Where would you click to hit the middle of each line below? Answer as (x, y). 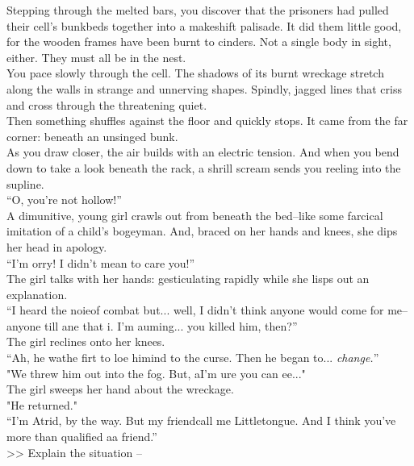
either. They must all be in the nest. (96, 57)
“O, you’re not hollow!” (64, 200)
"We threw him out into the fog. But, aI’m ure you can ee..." (156, 373)
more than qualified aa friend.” (82, 437)
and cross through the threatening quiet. (107, 104)
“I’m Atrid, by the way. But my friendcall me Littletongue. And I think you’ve (201, 420)
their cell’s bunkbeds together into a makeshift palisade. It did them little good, (204, 25)
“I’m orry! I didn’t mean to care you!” (101, 262)
